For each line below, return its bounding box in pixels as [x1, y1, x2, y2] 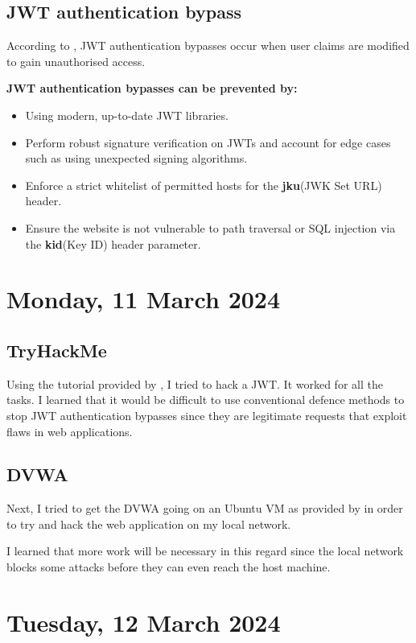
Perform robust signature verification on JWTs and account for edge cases [25, 134, 391, 150]
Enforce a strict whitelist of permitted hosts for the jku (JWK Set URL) [25, 176, 382, 193]
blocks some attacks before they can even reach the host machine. [6, 559, 331, 575]
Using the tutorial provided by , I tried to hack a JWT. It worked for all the [6, 375, 383, 392]
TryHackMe [6, 337, 107, 362]
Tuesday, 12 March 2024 [6, 605, 281, 638]
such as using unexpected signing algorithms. [25, 150, 248, 167]
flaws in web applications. [6, 422, 133, 439]
